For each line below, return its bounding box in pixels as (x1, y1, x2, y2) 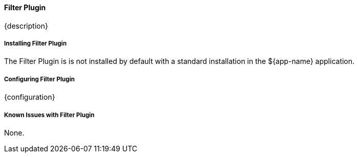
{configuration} (4, 93, 55, 102)
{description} (4, 21, 48, 30)
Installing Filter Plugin (4, 40, 67, 47)
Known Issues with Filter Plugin (4, 111, 95, 119)
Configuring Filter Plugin (4, 75, 75, 83)
